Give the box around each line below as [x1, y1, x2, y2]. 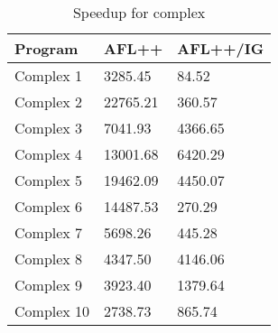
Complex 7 [14, 222, 83, 243]
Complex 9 [14, 274, 83, 295]
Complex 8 [14, 248, 83, 269]
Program [14, 38, 79, 59]
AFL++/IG [177, 38, 264, 59]
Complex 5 [14, 170, 83, 190]
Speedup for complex [72, 2, 206, 23]
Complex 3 [14, 117, 83, 138]
